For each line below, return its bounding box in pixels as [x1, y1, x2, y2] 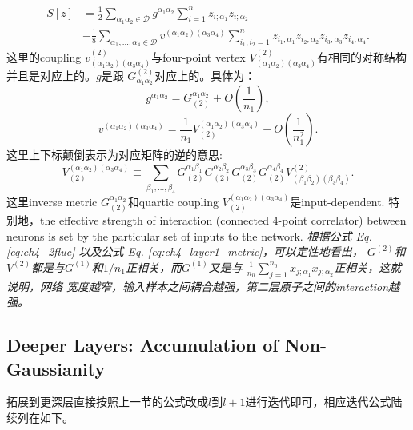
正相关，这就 [334, 258, 402, 275]
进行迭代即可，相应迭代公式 [245, 393, 391, 410]
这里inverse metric [6, 193, 98, 209]
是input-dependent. [290, 193, 385, 209]
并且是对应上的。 [6, 67, 96, 84]
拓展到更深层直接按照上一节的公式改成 [6, 393, 208, 410]
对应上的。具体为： [154, 67, 256, 84]
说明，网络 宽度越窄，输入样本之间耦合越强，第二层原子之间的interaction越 [6, 277, 400, 294]
